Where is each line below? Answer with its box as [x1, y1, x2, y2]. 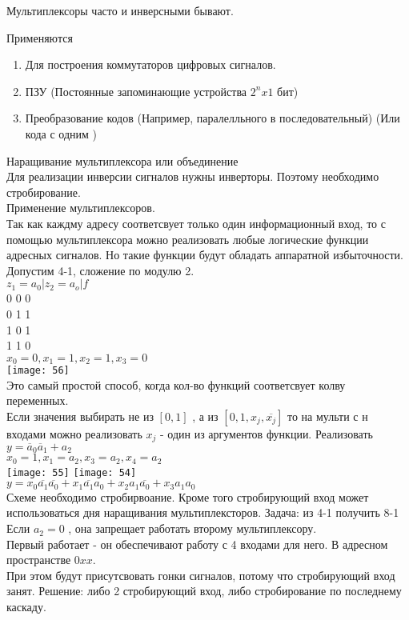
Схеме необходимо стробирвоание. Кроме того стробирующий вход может [6, 488, 369, 505]
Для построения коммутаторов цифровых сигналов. [25, 56, 276, 73]
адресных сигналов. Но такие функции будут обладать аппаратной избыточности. [6, 246, 403, 263]
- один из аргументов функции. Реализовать [159, 425, 373, 442]
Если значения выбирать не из [6, 407, 154, 424]
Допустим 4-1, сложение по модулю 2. [6, 262, 194, 278]
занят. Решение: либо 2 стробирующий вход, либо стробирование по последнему [6, 582, 402, 599]
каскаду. [6, 598, 46, 615]
